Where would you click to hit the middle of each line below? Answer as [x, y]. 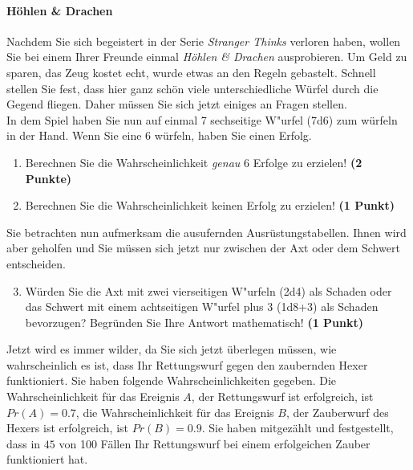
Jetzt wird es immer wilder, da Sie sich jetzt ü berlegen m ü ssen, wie [172, 349]
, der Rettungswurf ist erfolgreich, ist [282, 396]
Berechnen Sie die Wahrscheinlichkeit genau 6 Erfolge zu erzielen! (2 [194, 162]
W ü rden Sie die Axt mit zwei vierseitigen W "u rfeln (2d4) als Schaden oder [209, 290]
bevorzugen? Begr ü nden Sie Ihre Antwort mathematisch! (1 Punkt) [194, 322]
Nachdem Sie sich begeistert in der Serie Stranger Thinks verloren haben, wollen [204, 41]
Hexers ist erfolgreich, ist [67, 428]
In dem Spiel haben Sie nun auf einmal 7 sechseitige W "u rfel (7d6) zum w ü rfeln [202, 119]
